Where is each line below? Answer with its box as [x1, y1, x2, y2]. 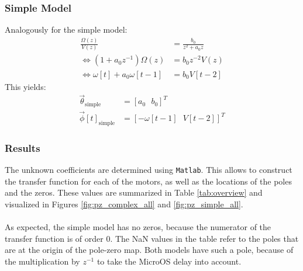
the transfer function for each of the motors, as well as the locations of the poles [5, 175, 292, 187]
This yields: [5, 80, 46, 92]
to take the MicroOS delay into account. [97, 255, 242, 267]
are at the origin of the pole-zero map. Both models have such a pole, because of [5, 244, 294, 256]
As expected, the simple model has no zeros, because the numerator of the [5, 221, 271, 233]
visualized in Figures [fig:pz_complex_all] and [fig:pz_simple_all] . [5, 197, 243, 210]
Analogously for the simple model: [5, 23, 128, 36]
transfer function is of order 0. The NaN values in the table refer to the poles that [5, 232, 299, 244]
